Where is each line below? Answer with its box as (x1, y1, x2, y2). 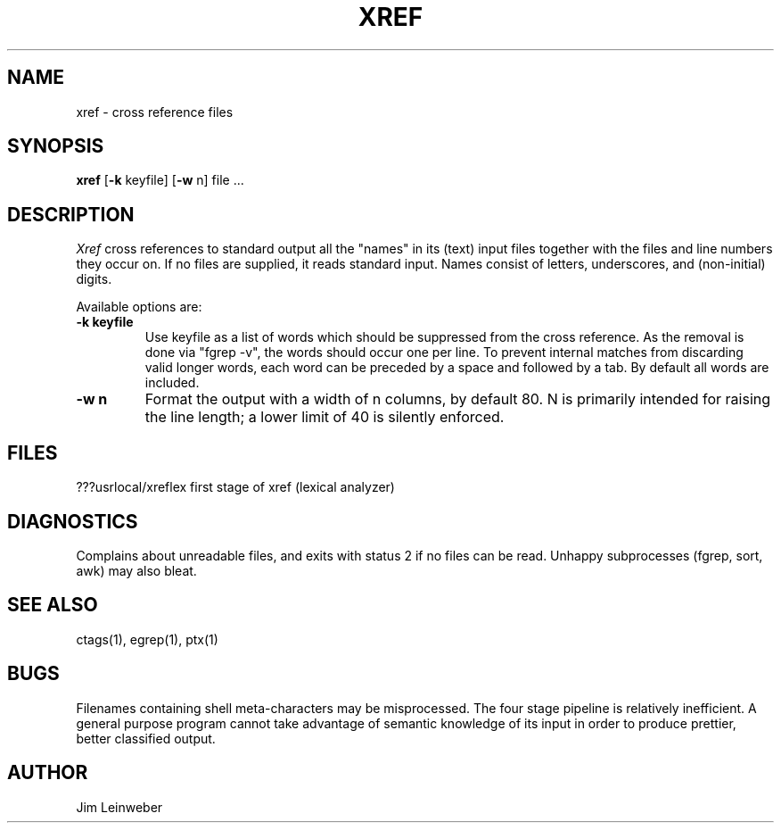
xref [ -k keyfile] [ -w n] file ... (76, 172, 244, 188)
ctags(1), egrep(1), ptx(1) (76, 631, 218, 647)
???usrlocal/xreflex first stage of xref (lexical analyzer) (76, 479, 395, 495)
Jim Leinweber (76, 799, 163, 815)
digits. (76, 271, 112, 287)
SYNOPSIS (7, 135, 104, 158)
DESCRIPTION (7, 203, 135, 226)
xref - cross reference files (76, 104, 234, 120)
